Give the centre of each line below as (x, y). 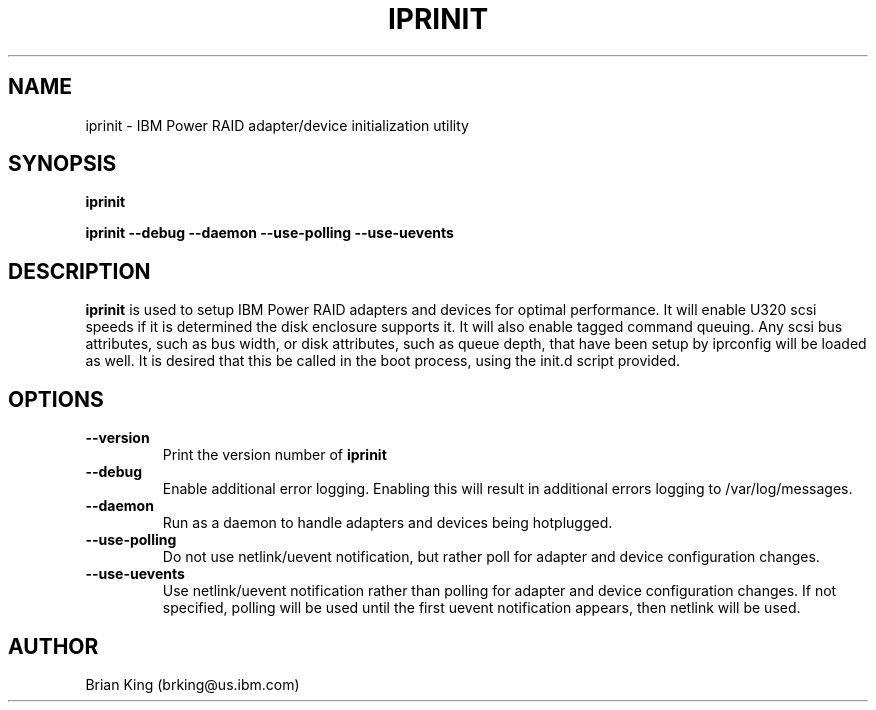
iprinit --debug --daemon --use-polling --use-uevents (269, 233)
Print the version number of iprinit (274, 455)
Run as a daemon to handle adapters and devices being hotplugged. (387, 523)
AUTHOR (53, 646)
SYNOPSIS (62, 164)
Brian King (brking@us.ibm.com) (192, 684)
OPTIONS (56, 399)
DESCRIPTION (79, 271)
